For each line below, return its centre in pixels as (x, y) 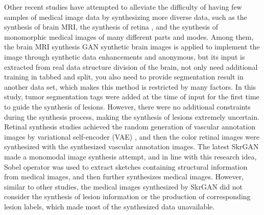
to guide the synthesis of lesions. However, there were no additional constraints (127, 106)
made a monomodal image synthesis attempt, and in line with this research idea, (130, 156)
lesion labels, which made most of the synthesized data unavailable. (110, 206)
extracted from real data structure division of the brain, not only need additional (131, 66)
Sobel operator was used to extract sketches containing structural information (126, 166)
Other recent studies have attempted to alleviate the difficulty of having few (123, 7)
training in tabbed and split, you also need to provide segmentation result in (124, 77)
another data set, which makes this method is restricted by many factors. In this (130, 86)
